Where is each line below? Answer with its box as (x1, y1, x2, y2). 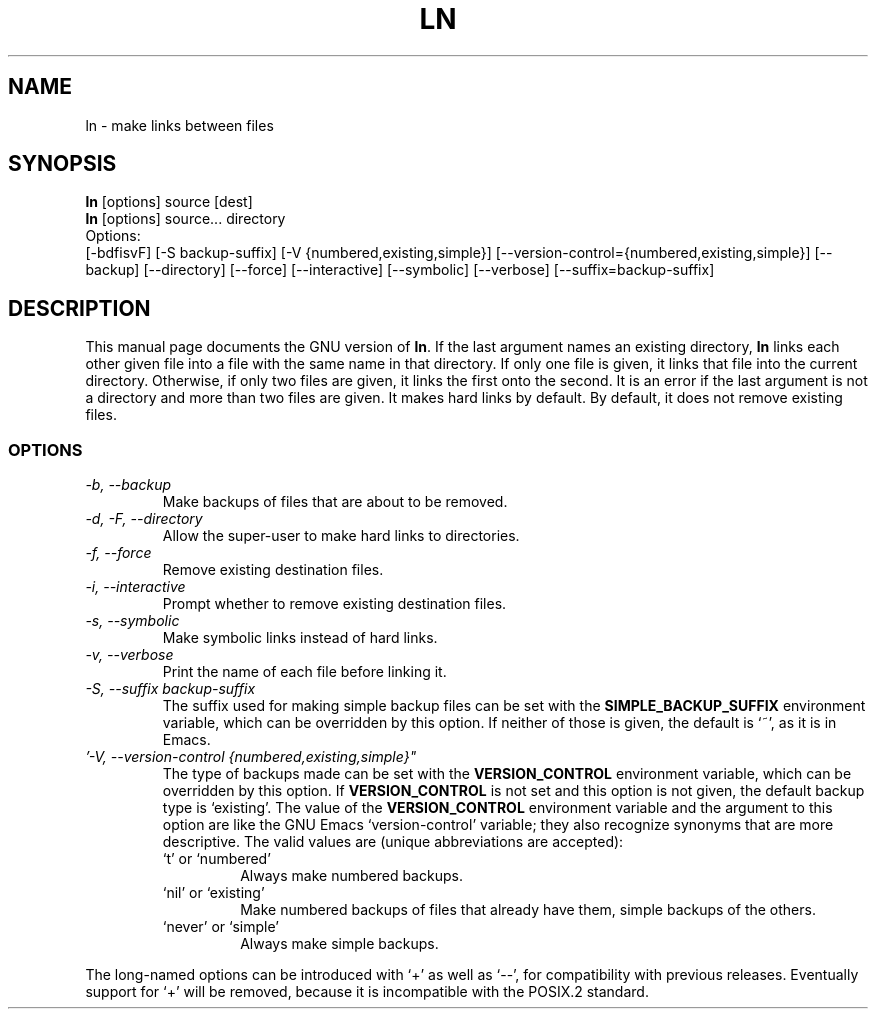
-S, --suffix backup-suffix (85, 680, 256, 698)
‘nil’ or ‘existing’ (162, 884, 265, 902)
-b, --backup (85, 476, 172, 494)
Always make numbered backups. (240, 867, 463, 885)
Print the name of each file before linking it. (162, 663, 447, 681)
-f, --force (85, 544, 152, 562)
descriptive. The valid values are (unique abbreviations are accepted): (162, 833, 624, 851)
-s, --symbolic (85, 612, 180, 630)
